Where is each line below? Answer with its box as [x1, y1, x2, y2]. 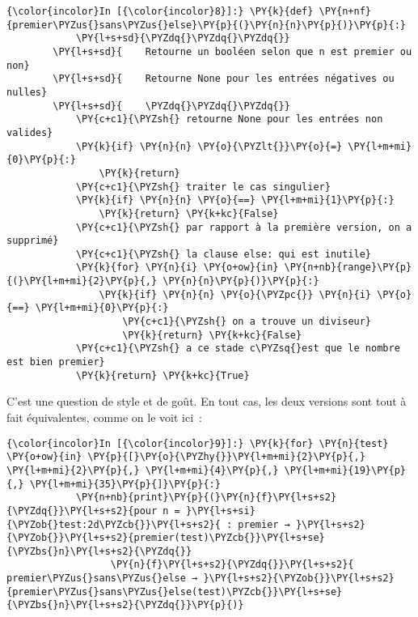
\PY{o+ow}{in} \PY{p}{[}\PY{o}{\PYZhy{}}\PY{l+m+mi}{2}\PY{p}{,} [6, 451, 365, 463]
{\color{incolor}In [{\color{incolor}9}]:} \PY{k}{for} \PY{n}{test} [6, 437, 389, 449]
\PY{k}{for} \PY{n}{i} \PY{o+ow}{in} [75, 262, 279, 274]
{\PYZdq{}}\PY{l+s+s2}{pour [6, 504, 158, 517]
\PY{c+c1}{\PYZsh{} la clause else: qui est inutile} [75, 248, 372, 260]
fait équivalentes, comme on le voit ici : [6, 408, 202, 425]
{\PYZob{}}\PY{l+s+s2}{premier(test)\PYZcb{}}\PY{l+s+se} [6, 532, 325, 544]
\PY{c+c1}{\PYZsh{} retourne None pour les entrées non [75, 113, 383, 126]
